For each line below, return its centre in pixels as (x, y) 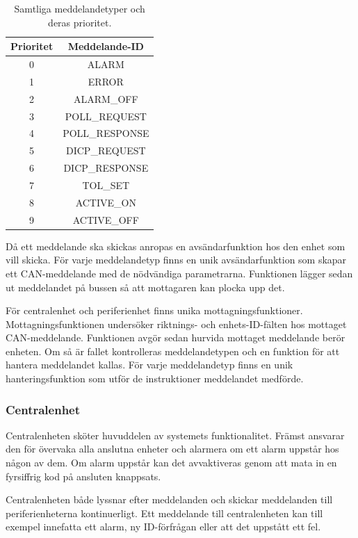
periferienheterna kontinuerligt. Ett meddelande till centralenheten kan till (164, 513)
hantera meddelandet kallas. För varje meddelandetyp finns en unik (149, 365)
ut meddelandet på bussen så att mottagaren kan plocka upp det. (145, 287)
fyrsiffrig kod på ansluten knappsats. (83, 476)
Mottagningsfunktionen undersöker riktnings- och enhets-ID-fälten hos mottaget (176, 324)
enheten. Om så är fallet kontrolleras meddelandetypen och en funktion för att (173, 351)
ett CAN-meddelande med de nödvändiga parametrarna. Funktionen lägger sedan (179, 273)
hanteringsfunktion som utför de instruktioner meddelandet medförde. (155, 378)
